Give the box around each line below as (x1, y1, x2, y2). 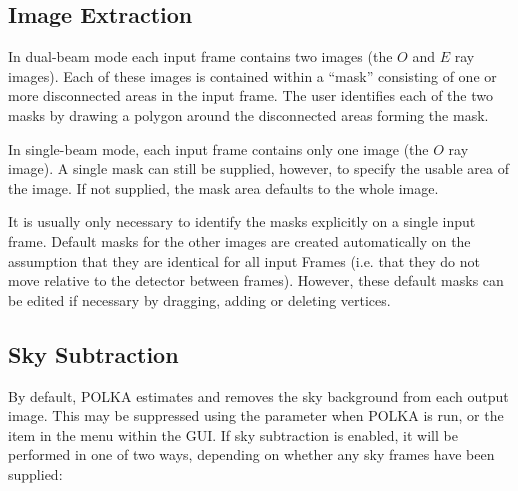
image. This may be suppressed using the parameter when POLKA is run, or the (8, 405, 504, 426)
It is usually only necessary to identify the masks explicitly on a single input (8, 211, 476, 232)
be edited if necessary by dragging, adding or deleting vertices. (8, 289, 391, 310)
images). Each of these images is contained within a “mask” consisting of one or (8, 65, 497, 86)
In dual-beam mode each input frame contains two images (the (8, 46, 393, 67)
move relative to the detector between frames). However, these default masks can (8, 270, 504, 291)
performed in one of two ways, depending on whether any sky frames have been (8, 444, 495, 465)
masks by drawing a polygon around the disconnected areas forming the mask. (8, 104, 489, 125)
